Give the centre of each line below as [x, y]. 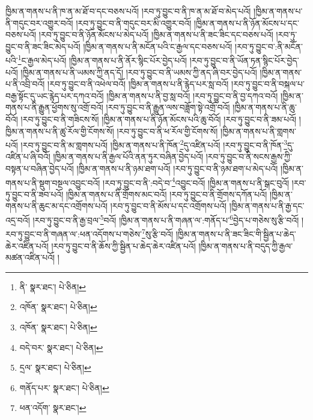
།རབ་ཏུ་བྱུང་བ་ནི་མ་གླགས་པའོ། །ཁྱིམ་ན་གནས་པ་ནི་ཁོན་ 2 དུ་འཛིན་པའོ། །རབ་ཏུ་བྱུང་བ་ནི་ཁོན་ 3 [154, 144]
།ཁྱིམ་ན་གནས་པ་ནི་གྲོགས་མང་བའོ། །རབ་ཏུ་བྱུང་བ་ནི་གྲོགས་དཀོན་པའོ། [166, 194]
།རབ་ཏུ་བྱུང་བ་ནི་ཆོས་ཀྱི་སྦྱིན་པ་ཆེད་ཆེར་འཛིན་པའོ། [123, 245]
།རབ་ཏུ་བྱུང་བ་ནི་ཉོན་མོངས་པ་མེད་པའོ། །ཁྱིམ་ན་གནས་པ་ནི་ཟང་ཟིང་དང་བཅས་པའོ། [156, 35]
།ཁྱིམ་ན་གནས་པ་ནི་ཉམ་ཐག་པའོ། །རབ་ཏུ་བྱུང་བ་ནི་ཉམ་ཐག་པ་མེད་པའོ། [177, 169]
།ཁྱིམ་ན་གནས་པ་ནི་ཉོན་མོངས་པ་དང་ [247, 23]
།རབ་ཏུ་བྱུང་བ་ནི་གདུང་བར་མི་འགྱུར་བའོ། [134, 23]
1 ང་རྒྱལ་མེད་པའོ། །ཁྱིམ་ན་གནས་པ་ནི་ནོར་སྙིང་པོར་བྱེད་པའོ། [102, 59]
